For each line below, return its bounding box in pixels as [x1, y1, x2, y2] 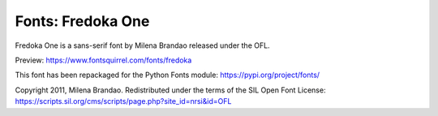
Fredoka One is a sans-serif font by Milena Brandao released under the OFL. [15, 41, 271, 50]
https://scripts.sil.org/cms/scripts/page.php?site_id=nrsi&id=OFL [15, 97, 232, 106]
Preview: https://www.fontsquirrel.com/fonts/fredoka [15, 55, 192, 65]
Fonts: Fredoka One [15, 12, 150, 30]
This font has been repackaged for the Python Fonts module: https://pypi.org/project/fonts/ [15, 70, 320, 80]
